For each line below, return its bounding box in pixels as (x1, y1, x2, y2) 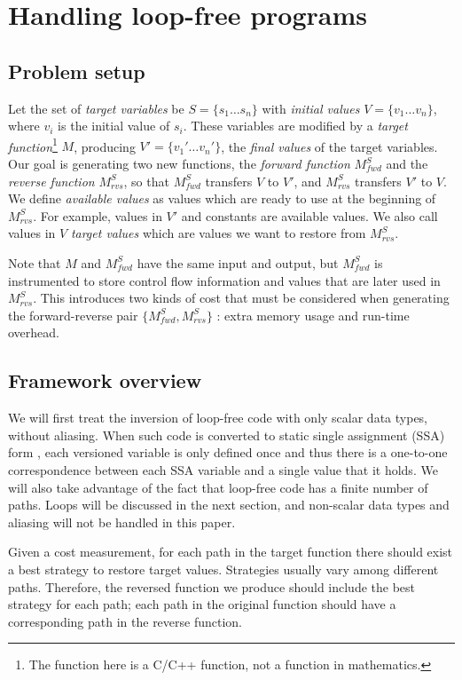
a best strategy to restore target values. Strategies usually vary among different (8, 559, 439, 578)
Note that (8, 253, 61, 272)
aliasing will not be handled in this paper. (8, 512, 236, 531)
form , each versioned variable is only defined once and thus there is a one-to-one (8, 443, 448, 462)
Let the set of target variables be (8, 99, 184, 117)
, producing (74, 137, 136, 155)
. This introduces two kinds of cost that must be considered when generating (33, 289, 450, 307)
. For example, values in (33, 206, 162, 225)
